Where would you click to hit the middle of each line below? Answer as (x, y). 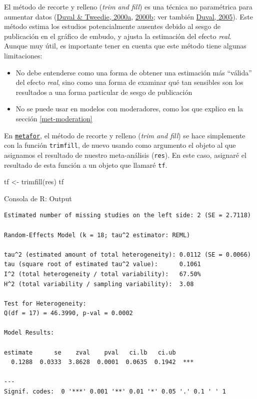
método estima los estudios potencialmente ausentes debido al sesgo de (112, 26)
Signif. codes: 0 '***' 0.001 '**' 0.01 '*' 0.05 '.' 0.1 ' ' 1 (115, 392)
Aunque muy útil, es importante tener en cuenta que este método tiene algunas (125, 46)
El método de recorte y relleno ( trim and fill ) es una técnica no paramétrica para (128, 6)
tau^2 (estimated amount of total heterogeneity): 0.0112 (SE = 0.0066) (127, 254)
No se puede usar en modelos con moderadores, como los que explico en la (129, 109)
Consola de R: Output (38, 198)
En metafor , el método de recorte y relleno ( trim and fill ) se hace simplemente (125, 135)
